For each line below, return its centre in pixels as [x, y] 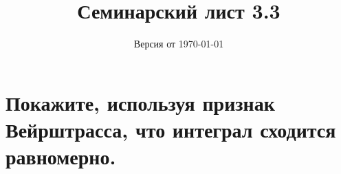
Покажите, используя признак [140, 102]
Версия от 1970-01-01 [179, 44]
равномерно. [61, 156]
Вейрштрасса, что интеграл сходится [171, 129]
